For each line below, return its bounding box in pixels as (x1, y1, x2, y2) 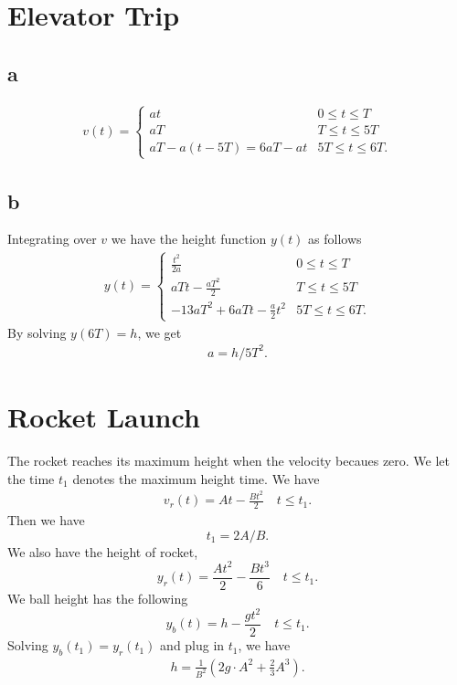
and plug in (160, 636, 225, 655)
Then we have (7, 511, 85, 530)
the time (7, 469, 55, 488)
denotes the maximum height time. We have (72, 469, 320, 488)
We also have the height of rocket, (7, 542, 198, 561)
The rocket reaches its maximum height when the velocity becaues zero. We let (7, 451, 451, 470)
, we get (137, 322, 182, 342)
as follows (308, 229, 362, 248)
